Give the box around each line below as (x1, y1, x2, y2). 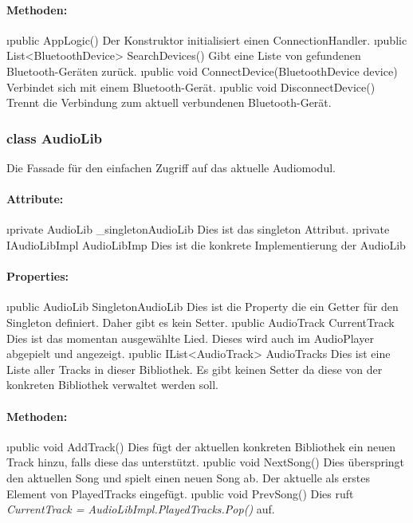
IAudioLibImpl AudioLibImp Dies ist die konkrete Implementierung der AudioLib (6, 236, 406, 253)
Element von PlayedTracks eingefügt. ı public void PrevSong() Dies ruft (6, 485, 354, 501)
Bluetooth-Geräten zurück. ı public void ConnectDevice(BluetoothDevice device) (6, 62, 398, 79)
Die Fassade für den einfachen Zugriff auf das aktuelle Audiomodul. (6, 159, 336, 175)
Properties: (6, 268, 69, 285)
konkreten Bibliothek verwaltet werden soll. (6, 376, 218, 393)
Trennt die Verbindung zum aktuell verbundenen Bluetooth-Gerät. (6, 94, 332, 111)
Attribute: (6, 191, 64, 207)
